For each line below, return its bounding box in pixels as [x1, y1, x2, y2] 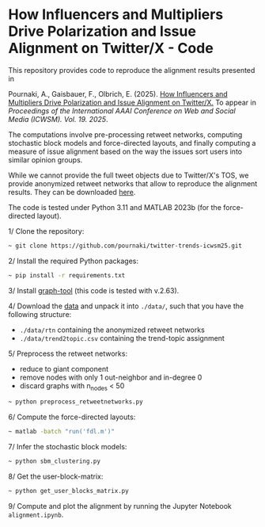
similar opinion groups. [8, 155, 83, 164]
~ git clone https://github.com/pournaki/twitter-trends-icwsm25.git [8, 242, 243, 250]
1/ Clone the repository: [8, 226, 85, 235]
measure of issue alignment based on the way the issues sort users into [8, 147, 243, 156]
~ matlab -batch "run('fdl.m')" [8, 428, 115, 436]
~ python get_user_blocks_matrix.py [8, 487, 129, 495]
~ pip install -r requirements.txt [8, 271, 126, 279]
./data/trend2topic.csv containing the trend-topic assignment [19, 333, 225, 342]
